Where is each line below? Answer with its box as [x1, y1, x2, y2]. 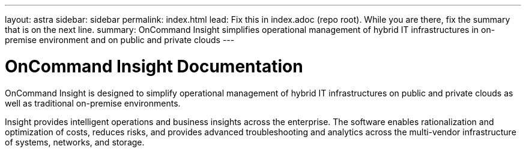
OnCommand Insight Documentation [5, 56, 303, 77]
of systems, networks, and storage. [5, 136, 145, 147]
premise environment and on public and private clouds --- [5, 35, 235, 45]
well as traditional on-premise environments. [5, 98, 181, 108]
